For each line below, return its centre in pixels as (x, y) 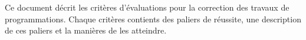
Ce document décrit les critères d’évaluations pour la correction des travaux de (147, 7)
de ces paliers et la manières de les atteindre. (86, 30)
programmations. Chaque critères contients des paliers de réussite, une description (153, 19)
